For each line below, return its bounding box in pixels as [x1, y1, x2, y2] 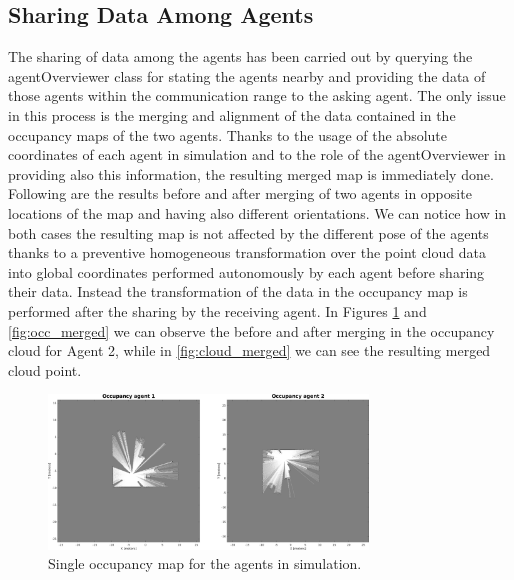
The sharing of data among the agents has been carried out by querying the [8, 46, 473, 67]
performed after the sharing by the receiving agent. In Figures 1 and [8, 300, 427, 321]
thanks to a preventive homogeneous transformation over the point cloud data [8, 242, 486, 263]
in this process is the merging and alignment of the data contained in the [8, 104, 456, 125]
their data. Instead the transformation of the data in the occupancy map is [8, 281, 468, 302]
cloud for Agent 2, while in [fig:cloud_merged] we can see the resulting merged [8, 340, 491, 361]
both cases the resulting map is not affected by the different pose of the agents [8, 222, 489, 243]
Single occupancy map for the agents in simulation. [48, 553, 362, 574]
